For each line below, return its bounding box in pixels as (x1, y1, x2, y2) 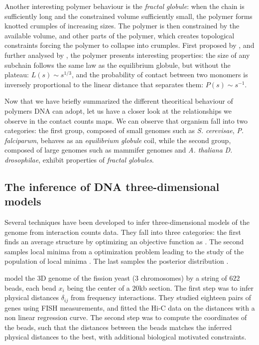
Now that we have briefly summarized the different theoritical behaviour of (4, 96, 233, 106)
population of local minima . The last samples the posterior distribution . (4, 256, 229, 266)
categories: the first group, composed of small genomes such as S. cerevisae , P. (4, 125, 244, 136)
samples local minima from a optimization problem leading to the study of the (4, 246, 244, 256)
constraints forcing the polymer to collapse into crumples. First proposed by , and (4, 40, 255, 50)
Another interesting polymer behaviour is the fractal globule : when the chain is (4, 1, 245, 11)
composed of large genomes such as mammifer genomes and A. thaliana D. (4, 145, 233, 155)
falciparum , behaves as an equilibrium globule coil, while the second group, (4, 135, 231, 145)
